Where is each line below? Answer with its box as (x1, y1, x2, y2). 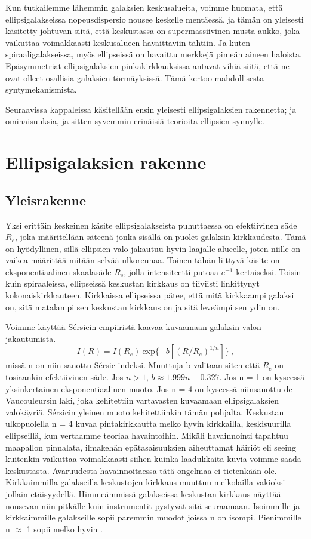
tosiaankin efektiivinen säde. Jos (5, 371, 124, 383)
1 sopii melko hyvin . (26, 522, 103, 535)
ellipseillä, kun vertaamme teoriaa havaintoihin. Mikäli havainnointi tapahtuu (5, 429, 288, 442)
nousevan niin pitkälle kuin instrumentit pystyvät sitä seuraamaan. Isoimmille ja (5, 499, 300, 512)
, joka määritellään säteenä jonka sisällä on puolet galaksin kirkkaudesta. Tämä (15, 230, 306, 243)
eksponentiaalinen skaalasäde (5, 265, 112, 278)
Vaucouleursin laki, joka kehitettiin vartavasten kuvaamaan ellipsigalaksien (5, 394, 279, 406)
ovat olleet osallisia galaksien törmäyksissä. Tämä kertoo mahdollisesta (5, 71, 264, 84)
